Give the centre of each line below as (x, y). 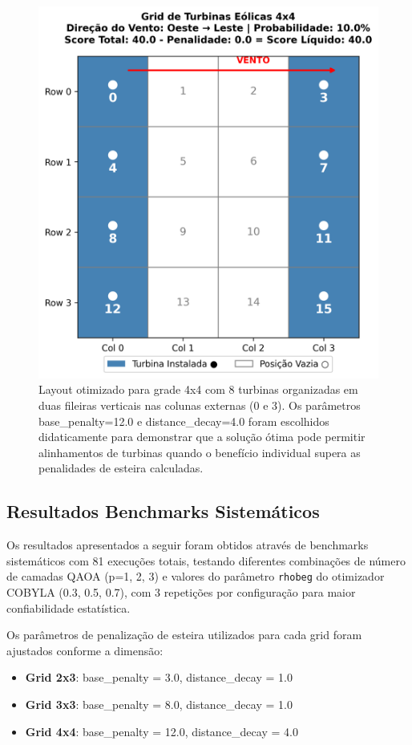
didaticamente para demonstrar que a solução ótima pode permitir (202, 437)
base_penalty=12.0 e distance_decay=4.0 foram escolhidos (184, 421)
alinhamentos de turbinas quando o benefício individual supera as (200, 452)
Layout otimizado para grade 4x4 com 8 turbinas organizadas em (198, 389)
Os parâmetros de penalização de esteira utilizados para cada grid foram (184, 635)
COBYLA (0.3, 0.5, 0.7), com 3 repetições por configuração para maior (181, 592)
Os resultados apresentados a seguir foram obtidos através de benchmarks (188, 545)
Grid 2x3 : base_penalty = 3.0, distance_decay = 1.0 (159, 677)
